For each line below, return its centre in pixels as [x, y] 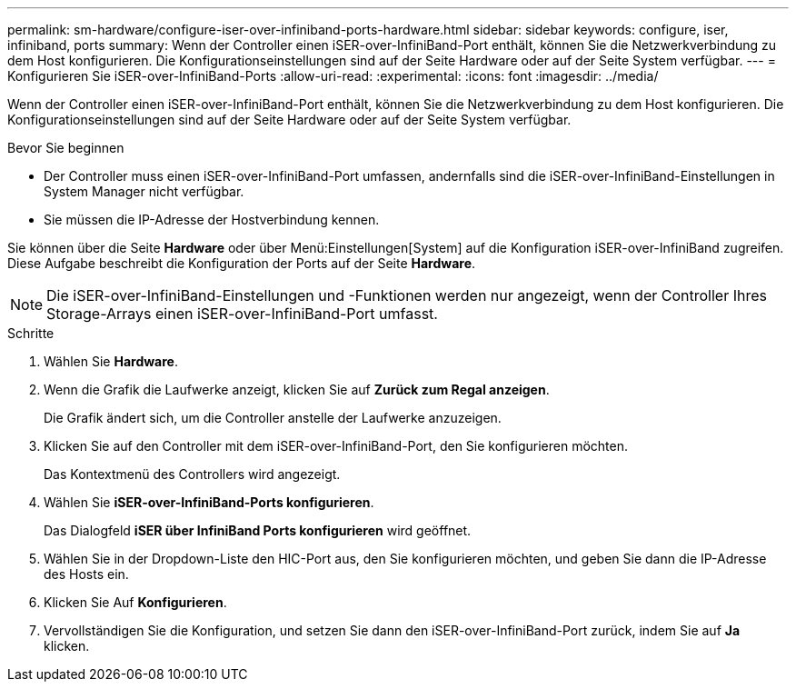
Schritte [31, 333]
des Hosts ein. [86, 574]
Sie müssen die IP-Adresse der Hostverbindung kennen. [212, 220]
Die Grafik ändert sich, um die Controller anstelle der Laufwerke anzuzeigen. [273, 418]
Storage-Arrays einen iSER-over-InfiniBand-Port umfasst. [242, 314]
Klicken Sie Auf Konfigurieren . [135, 602]
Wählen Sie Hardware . [111, 361]
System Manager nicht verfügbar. [144, 191]
